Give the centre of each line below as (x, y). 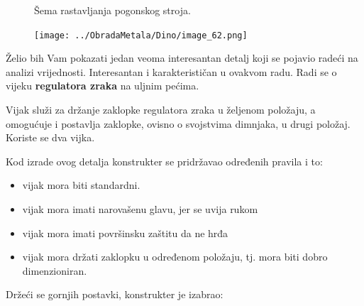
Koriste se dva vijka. (50, 137)
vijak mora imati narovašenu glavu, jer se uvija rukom (140, 209)
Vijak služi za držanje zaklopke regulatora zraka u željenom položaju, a (161, 110)
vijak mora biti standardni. (81, 185)
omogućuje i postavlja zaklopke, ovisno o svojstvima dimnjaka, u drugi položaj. (178, 123)
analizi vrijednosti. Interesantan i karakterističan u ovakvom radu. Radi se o (171, 71)
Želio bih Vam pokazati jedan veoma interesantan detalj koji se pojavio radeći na (182, 58)
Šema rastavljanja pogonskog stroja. (112, 10)
